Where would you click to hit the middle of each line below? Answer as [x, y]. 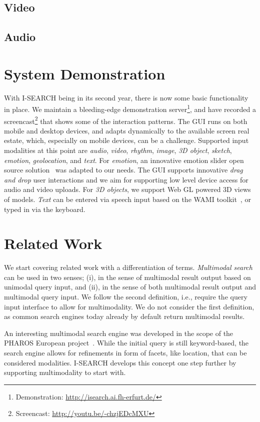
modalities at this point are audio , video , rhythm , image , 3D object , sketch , [118, 150]
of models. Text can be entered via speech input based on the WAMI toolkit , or [127, 199]
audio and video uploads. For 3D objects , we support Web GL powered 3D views [127, 189]
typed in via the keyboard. [45, 209]
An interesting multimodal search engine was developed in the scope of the [119, 333]
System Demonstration [85, 73]
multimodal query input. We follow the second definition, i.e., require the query [126, 297]
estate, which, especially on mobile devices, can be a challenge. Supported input [126, 140]
